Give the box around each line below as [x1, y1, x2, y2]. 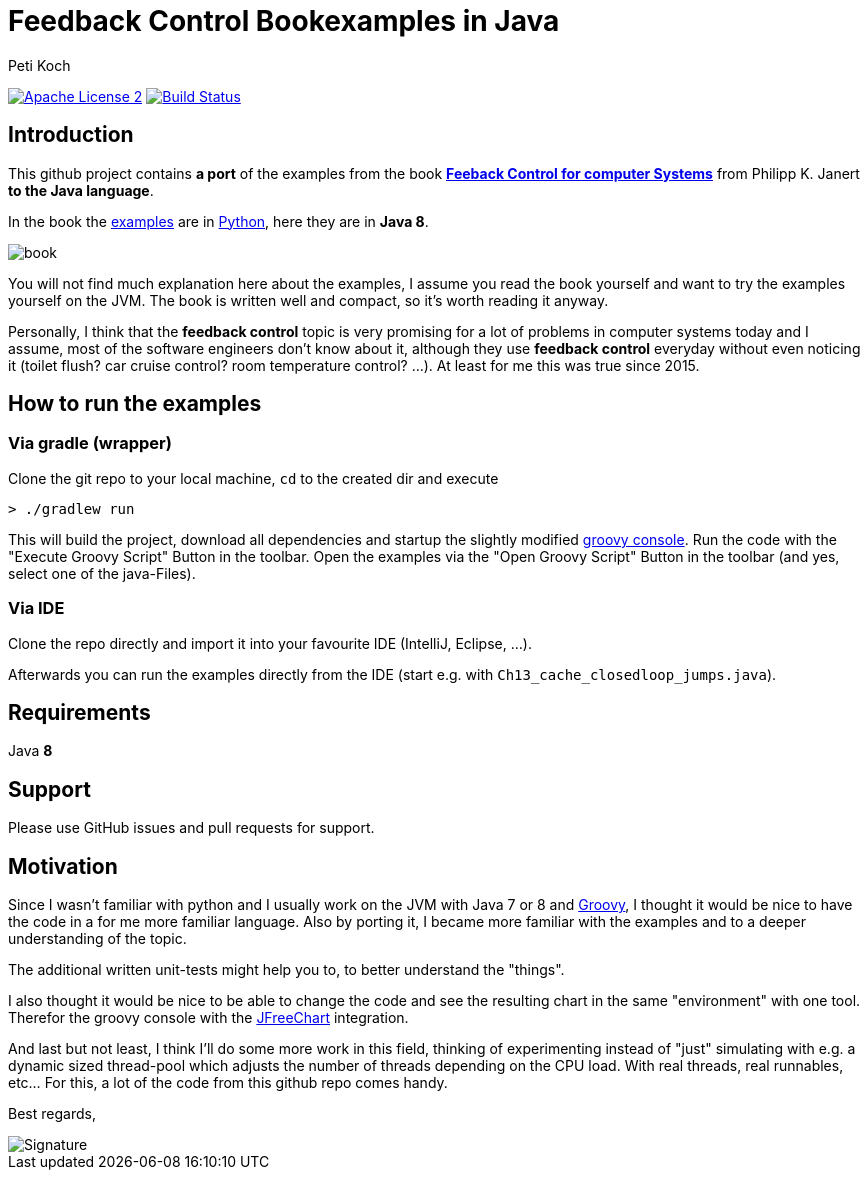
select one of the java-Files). [8, 564, 196, 582]
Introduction [8, 122, 134, 148]
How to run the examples [8, 391, 262, 417]
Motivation [8, 853, 118, 879]
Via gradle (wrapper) [8, 433, 172, 454]
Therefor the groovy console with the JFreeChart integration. [8, 1009, 409, 1027]
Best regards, [8, 1105, 96, 1123]
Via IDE [8, 598, 65, 619]
